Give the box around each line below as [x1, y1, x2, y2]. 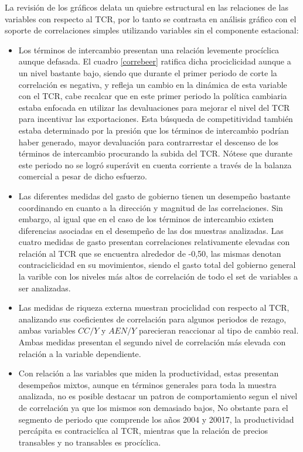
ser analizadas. [18, 281, 71, 294]
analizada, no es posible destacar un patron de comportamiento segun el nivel [18, 390, 298, 402]
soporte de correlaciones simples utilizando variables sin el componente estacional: [5, 24, 299, 36]
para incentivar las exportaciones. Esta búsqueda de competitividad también [18, 113, 293, 125]
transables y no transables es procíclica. [18, 436, 161, 448]
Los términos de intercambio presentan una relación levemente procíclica [18, 43, 280, 56]
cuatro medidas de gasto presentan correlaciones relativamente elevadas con [18, 236, 290, 248]
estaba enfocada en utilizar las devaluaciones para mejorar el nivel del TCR [18, 101, 290, 113]
